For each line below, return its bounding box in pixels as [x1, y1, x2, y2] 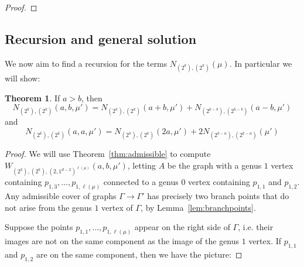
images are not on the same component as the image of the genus [5, 235, 240, 247]
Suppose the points [5, 221, 73, 233]
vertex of [101, 201, 133, 213]
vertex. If [248, 235, 282, 247]
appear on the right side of [134, 221, 230, 233]
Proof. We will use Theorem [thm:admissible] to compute [5, 148, 211, 160]
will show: [5, 71, 40, 84]
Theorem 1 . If [5, 91, 60, 104]
